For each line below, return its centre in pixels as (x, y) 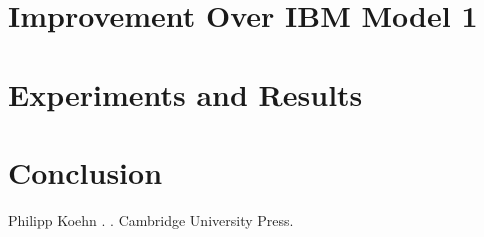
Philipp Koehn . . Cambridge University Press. (151, 219)
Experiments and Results (185, 93)
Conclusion (85, 171)
